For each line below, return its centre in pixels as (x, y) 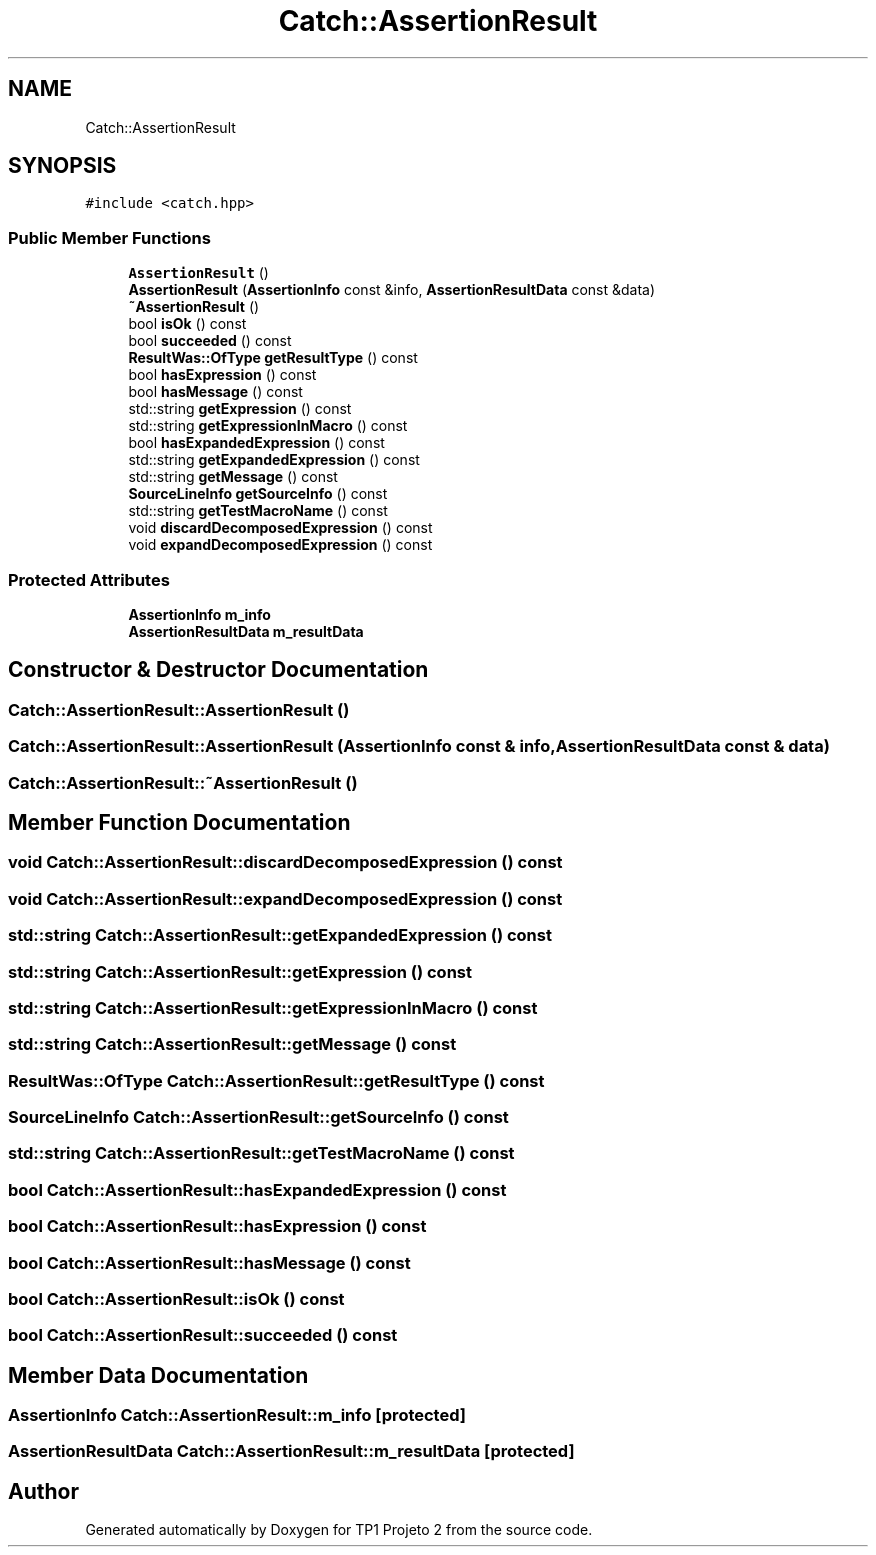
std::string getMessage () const (233, 477)
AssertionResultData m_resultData (246, 631)
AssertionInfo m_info (199, 614)
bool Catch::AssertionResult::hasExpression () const (217, 1226)
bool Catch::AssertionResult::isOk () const (176, 1298)
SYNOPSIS (62, 166)
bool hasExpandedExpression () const (256, 443)
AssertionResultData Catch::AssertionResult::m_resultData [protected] (291, 1451)
